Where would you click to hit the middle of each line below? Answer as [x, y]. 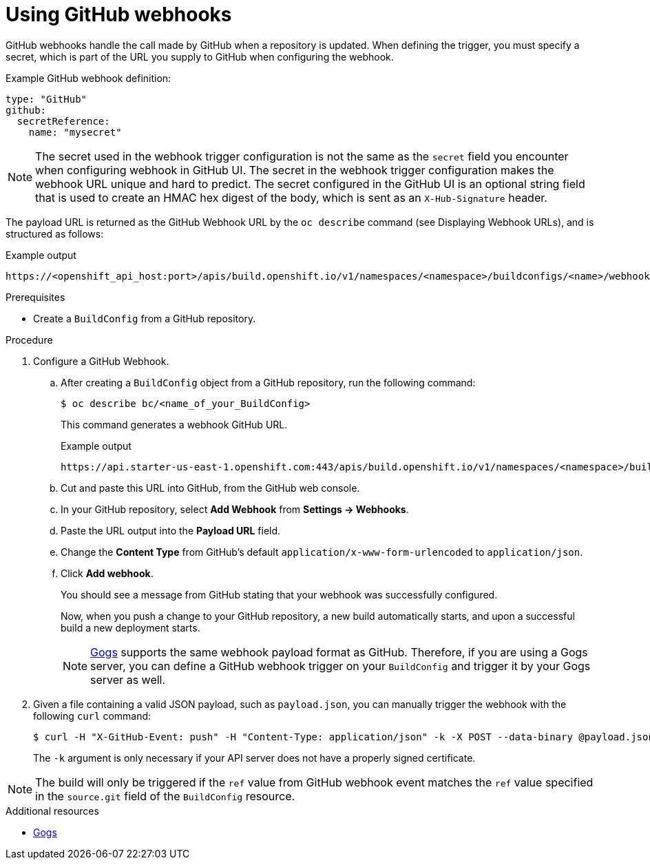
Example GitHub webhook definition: [88, 78]
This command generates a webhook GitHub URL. [174, 424]
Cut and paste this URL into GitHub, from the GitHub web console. [210, 488]
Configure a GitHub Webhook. [101, 361]
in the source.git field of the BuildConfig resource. [165, 796]
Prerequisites [35, 297]
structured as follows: [55, 233]
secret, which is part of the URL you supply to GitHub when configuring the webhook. [200, 56]
